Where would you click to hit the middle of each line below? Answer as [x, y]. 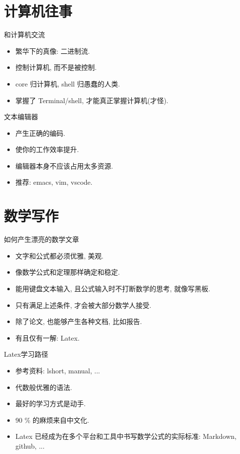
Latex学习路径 [26, 354]
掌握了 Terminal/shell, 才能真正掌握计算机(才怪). [92, 100]
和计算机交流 [24, 34]
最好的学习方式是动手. [50, 403]
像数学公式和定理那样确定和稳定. [68, 272]
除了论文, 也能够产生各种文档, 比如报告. [79, 321]
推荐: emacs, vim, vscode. [54, 182]
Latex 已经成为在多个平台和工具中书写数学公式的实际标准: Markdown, [126, 436]
